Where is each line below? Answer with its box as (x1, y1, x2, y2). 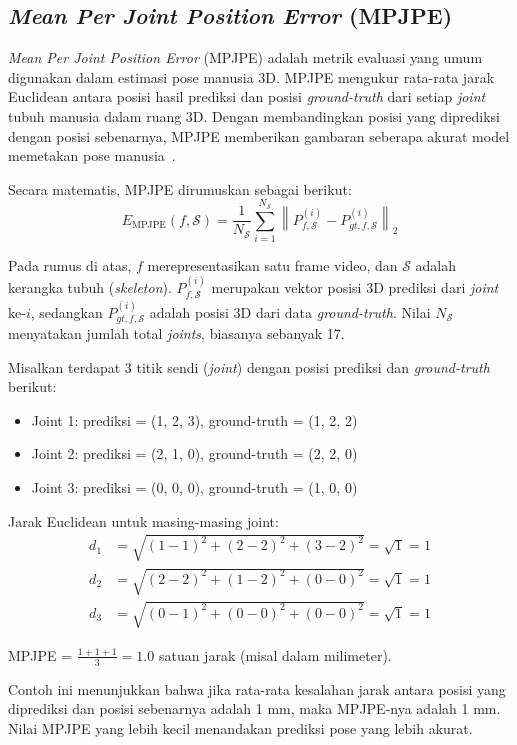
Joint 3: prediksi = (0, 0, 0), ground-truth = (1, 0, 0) (31, 476, 358, 497)
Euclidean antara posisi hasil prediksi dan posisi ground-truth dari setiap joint (8, 86, 486, 107)
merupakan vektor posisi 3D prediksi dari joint (211, 277, 499, 298)
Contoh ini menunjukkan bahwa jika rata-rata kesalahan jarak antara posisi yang (8, 678, 506, 699)
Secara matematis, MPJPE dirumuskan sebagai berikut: (8, 178, 352, 199)
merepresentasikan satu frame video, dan (147, 254, 398, 275)
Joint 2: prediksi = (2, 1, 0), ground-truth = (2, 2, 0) (31, 443, 358, 464)
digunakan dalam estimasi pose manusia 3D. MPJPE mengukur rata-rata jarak (8, 66, 495, 87)
